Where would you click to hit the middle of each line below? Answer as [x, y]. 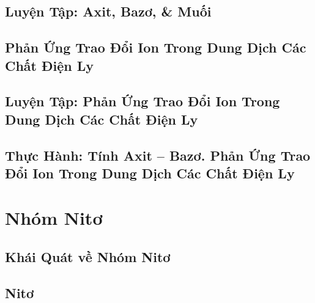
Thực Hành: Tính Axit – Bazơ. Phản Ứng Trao [158, 155]
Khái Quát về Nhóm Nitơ [88, 257]
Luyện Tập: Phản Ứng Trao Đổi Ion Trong [143, 101]
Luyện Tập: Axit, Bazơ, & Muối [108, 11]
